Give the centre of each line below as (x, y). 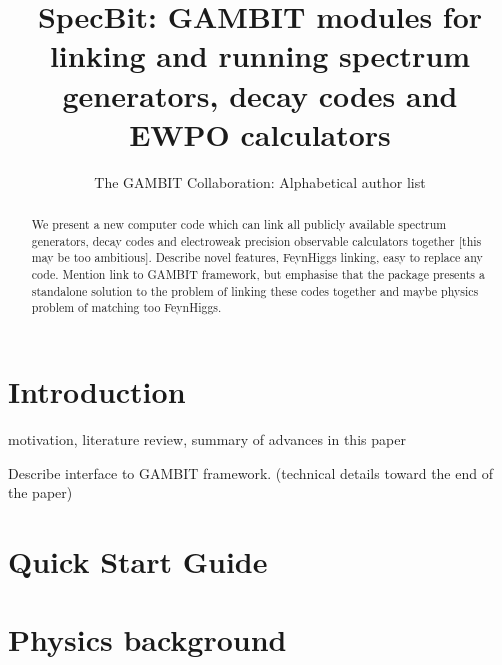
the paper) (40, 492)
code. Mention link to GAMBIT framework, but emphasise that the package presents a (258, 274)
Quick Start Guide (138, 560)
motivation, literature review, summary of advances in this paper (207, 438)
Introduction (97, 391)
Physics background (147, 639)
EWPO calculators (260, 133)
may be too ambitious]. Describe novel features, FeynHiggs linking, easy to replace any (257, 257)
